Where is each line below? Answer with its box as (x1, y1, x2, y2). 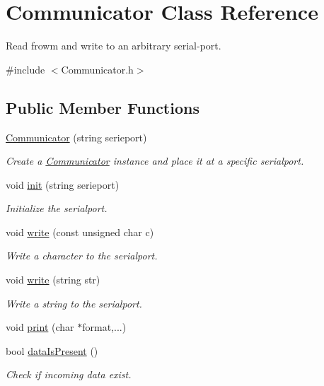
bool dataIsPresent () (6, 343, 98, 358)
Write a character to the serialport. (6, 248, 158, 263)
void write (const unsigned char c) (6, 224, 154, 239)
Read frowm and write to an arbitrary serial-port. (6, 38, 221, 53)
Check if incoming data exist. (6, 367, 132, 382)
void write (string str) (6, 272, 100, 287)
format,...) (82, 320, 127, 334)
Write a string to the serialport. (6, 296, 142, 310)
